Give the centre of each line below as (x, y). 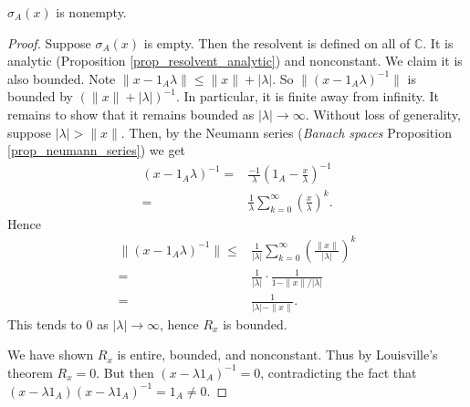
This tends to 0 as (58, 324)
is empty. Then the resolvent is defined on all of (277, 42)
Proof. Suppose (49, 42)
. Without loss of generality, (383, 114)
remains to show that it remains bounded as (131, 114)
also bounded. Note (62, 78)
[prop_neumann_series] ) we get (97, 150)
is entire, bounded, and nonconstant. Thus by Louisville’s (277, 355)
